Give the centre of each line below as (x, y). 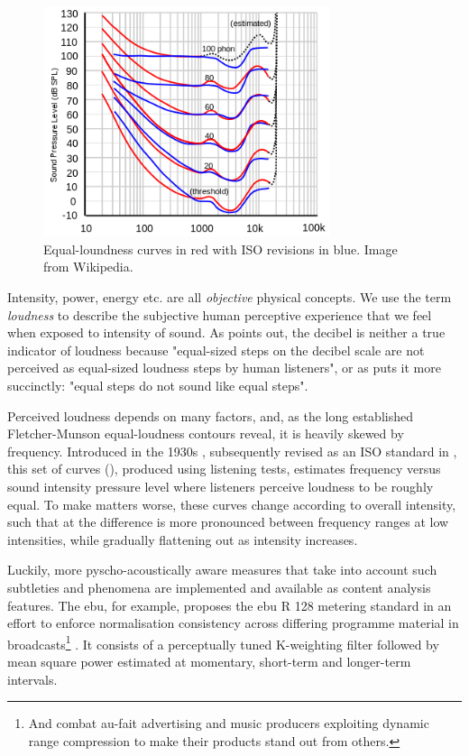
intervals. (32, 679)
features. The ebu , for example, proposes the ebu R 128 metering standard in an (230, 605)
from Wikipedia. (88, 267)
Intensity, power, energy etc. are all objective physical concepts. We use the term (230, 297)
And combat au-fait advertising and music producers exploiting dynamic (229, 723)
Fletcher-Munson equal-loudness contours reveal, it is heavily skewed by (206, 433)
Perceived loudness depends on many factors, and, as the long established (210, 415)
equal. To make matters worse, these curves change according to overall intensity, (232, 504)
